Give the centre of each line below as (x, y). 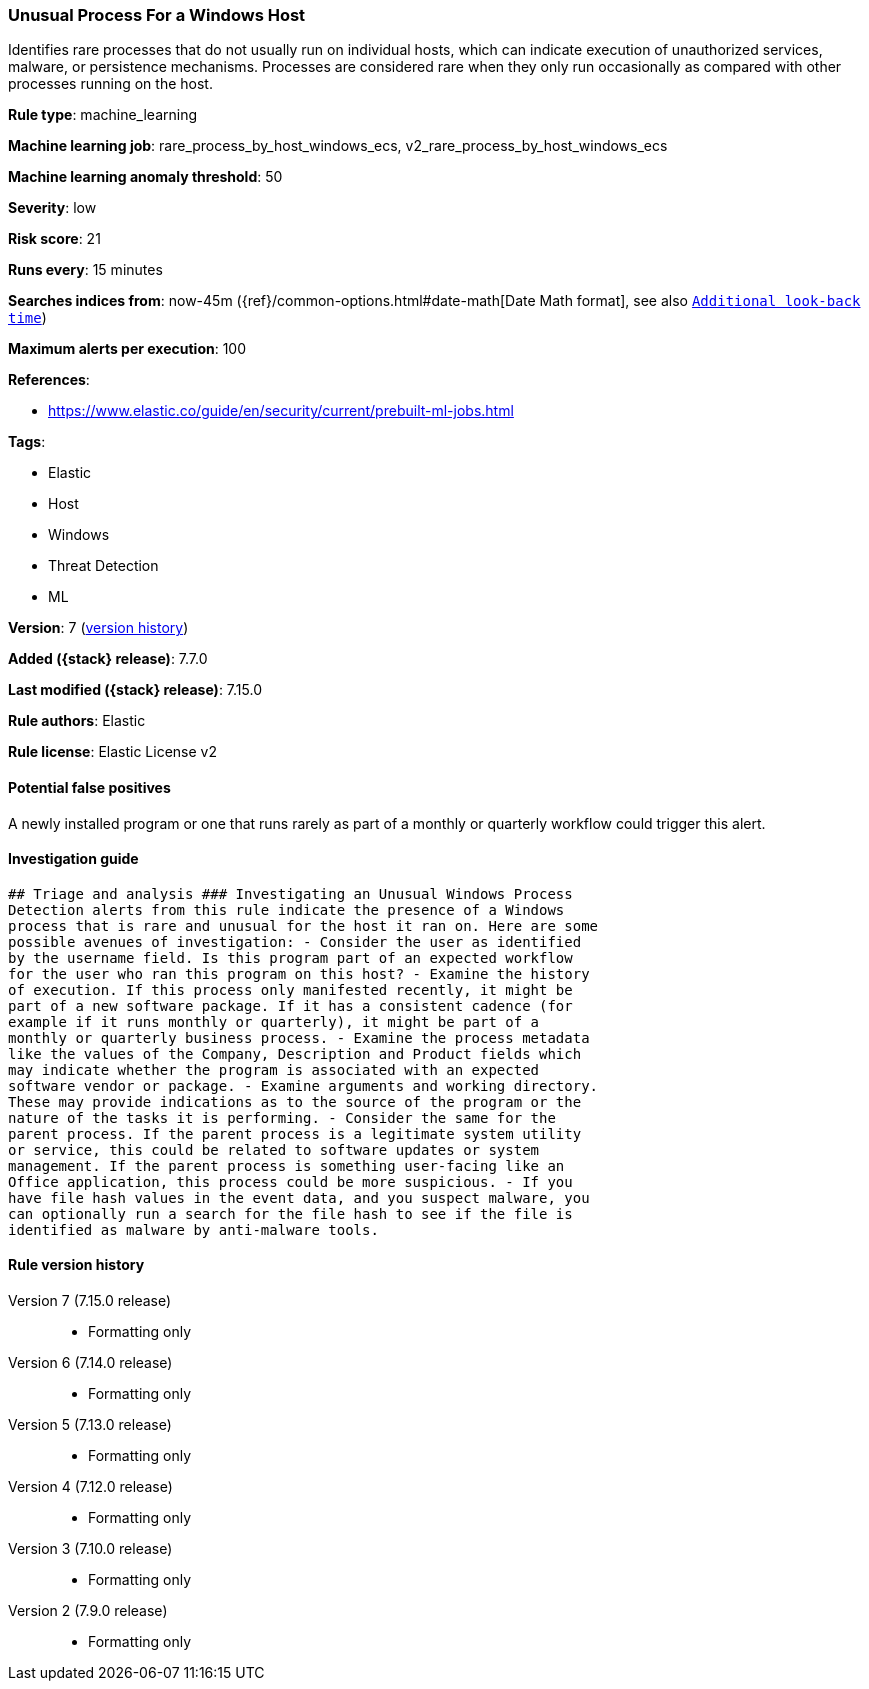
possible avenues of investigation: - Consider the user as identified (295, 941)
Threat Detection (103, 566)
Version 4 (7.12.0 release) (90, 1487)
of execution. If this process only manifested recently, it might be (290, 989)
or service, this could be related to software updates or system (274, 1149)
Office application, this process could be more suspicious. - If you (290, 1181)
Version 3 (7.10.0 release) (90, 1549)
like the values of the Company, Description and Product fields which (295, 1053)
